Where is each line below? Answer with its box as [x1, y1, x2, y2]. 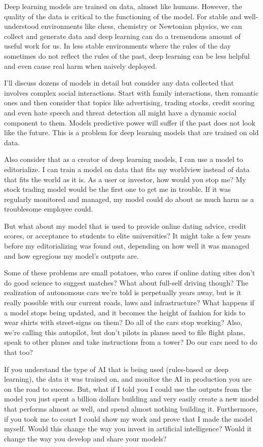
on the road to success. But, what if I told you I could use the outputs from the [4, 383, 251, 394]
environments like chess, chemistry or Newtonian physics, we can [41, 21, 242, 31]
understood [4, 21, 39, 31]
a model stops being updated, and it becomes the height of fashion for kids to [4, 307, 246, 317]
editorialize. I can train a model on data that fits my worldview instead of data [4, 164, 250, 174]
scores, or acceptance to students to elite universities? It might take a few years [4, 230, 251, 241]
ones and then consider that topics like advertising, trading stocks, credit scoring [4, 97, 255, 108]
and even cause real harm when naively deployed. [4, 60, 157, 71]
